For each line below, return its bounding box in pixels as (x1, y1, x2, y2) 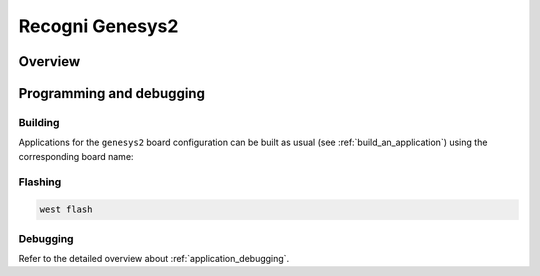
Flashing (18, 175, 62, 189)
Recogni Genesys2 (18, 15, 179, 37)
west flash (39, 204, 93, 215)
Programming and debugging (18, 85, 205, 102)
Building (18, 115, 60, 129)
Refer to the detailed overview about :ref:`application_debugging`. (18, 253, 290, 264)
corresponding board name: (18, 150, 134, 162)
